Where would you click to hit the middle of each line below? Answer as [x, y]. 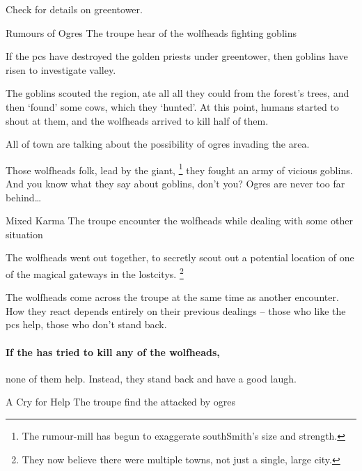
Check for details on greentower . [74, 9]
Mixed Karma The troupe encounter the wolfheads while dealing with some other [179, 221]
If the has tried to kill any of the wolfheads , [113, 352]
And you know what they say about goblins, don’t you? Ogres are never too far [175, 183]
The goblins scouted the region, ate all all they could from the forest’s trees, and [178, 93]
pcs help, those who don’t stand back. [86, 324]
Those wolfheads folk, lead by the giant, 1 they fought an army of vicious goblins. [179, 169]
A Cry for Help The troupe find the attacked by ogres [121, 402]
